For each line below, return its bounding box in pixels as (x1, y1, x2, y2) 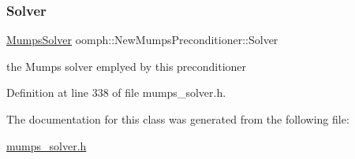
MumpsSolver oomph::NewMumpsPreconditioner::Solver (6, 31, 278, 48)
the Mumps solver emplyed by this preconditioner (6, 57, 247, 74)
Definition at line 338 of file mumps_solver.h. (6, 84, 226, 101)
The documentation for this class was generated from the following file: (6, 111, 349, 127)
